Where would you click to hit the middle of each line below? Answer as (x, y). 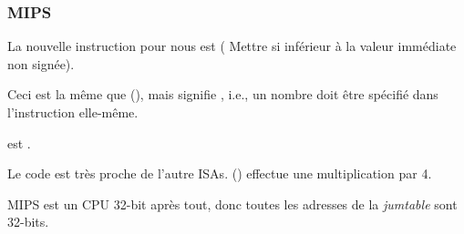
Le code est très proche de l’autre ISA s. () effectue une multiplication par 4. (220, 173)
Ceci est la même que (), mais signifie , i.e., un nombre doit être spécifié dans (223, 94)
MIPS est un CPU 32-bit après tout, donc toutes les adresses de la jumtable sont (232, 203)
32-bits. (28, 222)
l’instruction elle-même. (73, 112)
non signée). (41, 63)
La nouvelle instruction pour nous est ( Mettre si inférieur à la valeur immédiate (232, 46)
